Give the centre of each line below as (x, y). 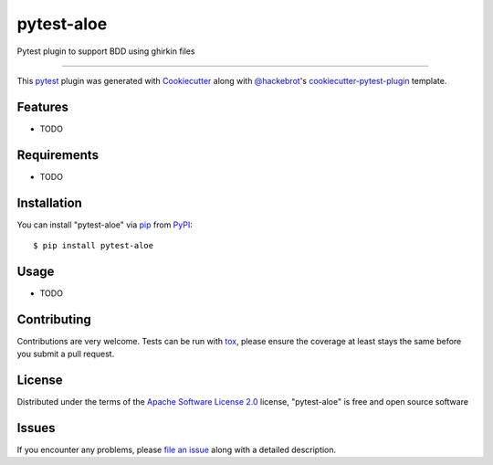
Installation (49, 202)
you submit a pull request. (66, 354)
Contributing (54, 319)
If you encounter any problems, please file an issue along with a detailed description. (177, 450)
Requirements (58, 155)
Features (42, 106)
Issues (36, 428)
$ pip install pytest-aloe (94, 246)
